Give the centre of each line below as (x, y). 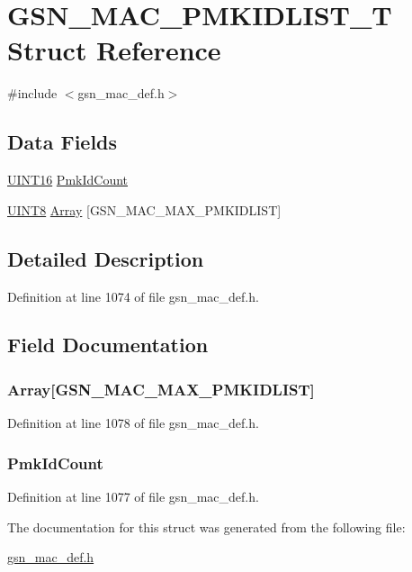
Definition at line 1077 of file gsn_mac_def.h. (133, 496)
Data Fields (63, 142)
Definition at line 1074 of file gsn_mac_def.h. (133, 296)
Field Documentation (108, 345)
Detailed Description (106, 258)
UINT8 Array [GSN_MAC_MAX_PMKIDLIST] (144, 209)
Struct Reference (114, 50)
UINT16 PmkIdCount (67, 180)
